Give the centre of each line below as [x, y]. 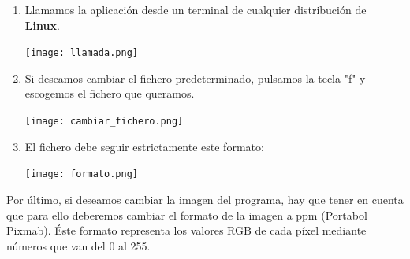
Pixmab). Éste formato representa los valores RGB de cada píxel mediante [186, 230]
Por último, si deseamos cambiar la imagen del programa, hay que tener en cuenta [205, 199]
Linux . [42, 25]
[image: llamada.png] [81, 53]
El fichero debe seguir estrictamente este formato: [144, 146]
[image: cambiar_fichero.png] [104, 122]
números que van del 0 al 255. [78, 245]
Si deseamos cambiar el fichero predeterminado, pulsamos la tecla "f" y [195, 78]
